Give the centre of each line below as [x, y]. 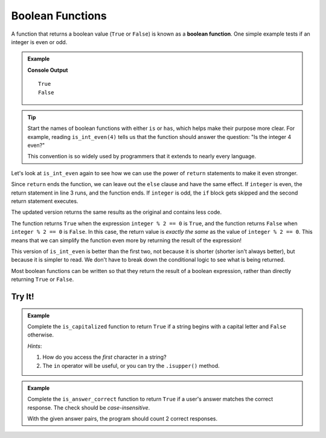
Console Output [48, 70]
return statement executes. [45, 201]
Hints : [35, 346]
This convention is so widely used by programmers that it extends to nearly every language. [142, 156]
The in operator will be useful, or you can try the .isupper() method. [131, 366]
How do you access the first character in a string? [104, 357]
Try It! [23, 296]
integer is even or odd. [39, 42]
